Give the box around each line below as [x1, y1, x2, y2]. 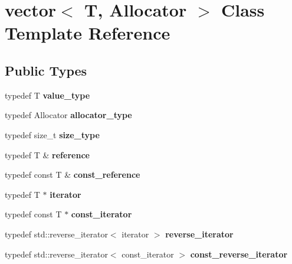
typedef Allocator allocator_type [5, 109, 132, 121]
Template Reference [5, 21, 170, 45]
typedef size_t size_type [5, 128, 100, 141]
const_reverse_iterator [190, 247, 288, 260]
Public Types [5, 61, 87, 79]
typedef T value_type [5, 89, 90, 101]
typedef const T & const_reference [5, 168, 140, 181]
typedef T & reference [5, 148, 90, 161]
